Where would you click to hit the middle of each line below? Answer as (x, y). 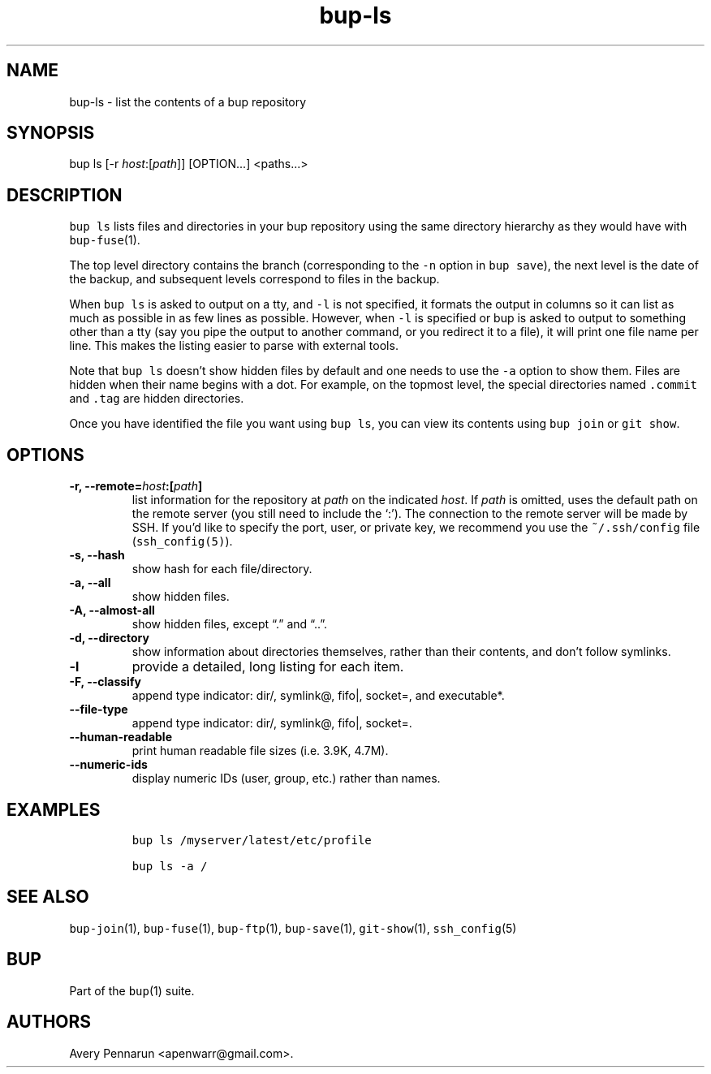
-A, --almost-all (112, 610)
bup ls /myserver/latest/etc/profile (252, 840)
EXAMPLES (54, 809)
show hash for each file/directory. (222, 569)
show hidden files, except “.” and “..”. (230, 624)
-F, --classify (105, 682)
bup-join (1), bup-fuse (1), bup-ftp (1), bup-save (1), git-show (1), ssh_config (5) (293, 928)
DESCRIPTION (65, 195)
